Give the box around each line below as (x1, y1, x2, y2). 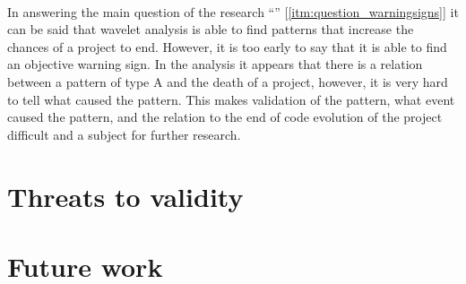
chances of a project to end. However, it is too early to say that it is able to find (7, 37, 447, 56)
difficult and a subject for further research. (7, 125, 241, 143)
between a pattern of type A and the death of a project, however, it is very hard (7, 72, 448, 90)
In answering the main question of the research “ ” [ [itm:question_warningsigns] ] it (7, 2, 459, 21)
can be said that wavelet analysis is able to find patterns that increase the (7, 20, 414, 39)
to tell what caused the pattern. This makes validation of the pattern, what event (7, 90, 455, 108)
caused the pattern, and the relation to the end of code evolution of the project (7, 108, 443, 126)
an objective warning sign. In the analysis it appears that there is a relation (7, 55, 423, 73)
